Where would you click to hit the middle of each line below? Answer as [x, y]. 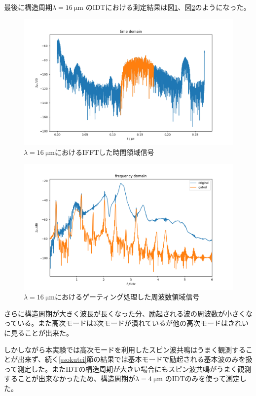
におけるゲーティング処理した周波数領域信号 [127, 297]
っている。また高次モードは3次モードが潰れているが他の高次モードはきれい [126, 323]
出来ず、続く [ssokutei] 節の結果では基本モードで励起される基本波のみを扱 [135, 359]
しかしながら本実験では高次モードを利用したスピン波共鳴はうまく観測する [125, 349]
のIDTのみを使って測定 [202, 378]
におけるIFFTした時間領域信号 [105, 152]
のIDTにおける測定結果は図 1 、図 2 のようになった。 [168, 7]
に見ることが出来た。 [38, 332]
